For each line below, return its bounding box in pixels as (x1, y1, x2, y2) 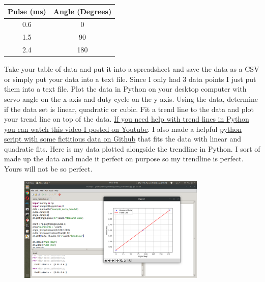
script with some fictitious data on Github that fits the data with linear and (4, 133, 242, 144)
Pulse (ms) (8, 6, 46, 16)
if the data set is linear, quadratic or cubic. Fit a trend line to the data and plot (4, 103, 254, 114)
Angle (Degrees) (53, 6, 112, 16)
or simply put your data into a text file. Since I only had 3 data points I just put (4, 73, 256, 84)
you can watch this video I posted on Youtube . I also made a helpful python (4, 123, 242, 134)
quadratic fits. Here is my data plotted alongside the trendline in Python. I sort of (4, 143, 260, 154)
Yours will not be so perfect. (4, 163, 93, 174)
